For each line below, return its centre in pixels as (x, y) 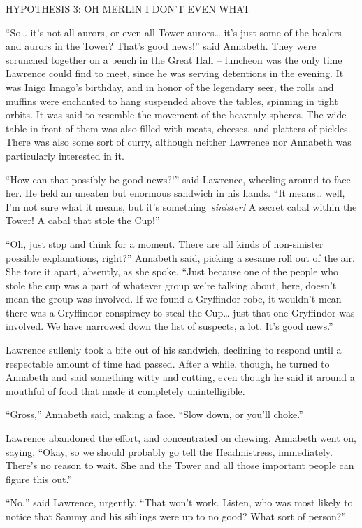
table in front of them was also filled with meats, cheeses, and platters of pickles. (178, 128)
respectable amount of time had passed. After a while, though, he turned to (168, 363)
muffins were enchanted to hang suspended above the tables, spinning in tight (172, 100)
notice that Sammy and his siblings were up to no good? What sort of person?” (176, 516)
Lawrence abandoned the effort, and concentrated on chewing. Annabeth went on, (181, 438)
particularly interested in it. (65, 155)
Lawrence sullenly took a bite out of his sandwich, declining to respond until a (174, 350)
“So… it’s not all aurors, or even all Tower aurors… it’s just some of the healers (174, 32)
